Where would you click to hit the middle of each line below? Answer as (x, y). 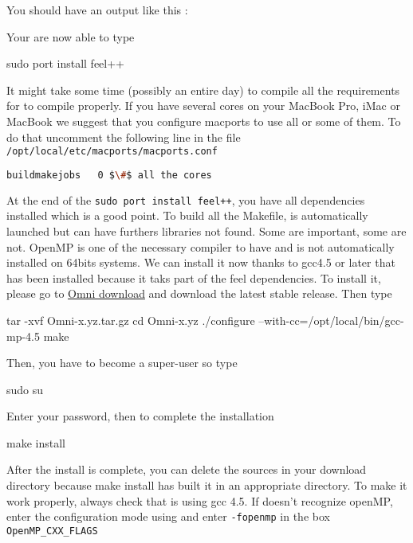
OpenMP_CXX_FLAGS (52, 531)
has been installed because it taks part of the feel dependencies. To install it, (194, 277)
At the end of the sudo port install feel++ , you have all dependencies (186, 199)
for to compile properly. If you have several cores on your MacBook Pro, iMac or (203, 105)
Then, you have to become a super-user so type (122, 363)
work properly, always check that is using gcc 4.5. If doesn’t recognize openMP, (200, 500)
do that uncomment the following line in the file (124, 137)
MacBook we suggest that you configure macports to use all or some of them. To (204, 121)
